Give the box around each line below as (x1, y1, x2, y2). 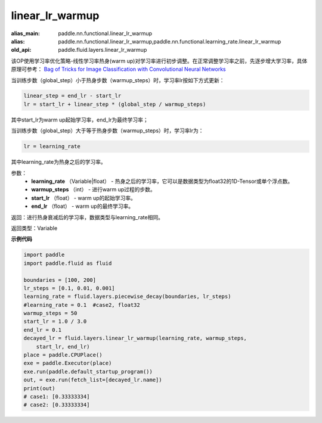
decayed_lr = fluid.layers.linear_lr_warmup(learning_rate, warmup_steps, (23, 335, 247, 342)
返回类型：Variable (11, 224, 58, 232)
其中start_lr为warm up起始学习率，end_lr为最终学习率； (11, 116, 148, 123)
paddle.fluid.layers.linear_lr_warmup (58, 46, 147, 54)
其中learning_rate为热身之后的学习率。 (11, 158, 107, 166)
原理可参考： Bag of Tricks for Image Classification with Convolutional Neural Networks (11, 66, 226, 73)
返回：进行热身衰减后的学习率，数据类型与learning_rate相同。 (11, 213, 164, 220)
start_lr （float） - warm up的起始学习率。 (31, 194, 137, 201)
